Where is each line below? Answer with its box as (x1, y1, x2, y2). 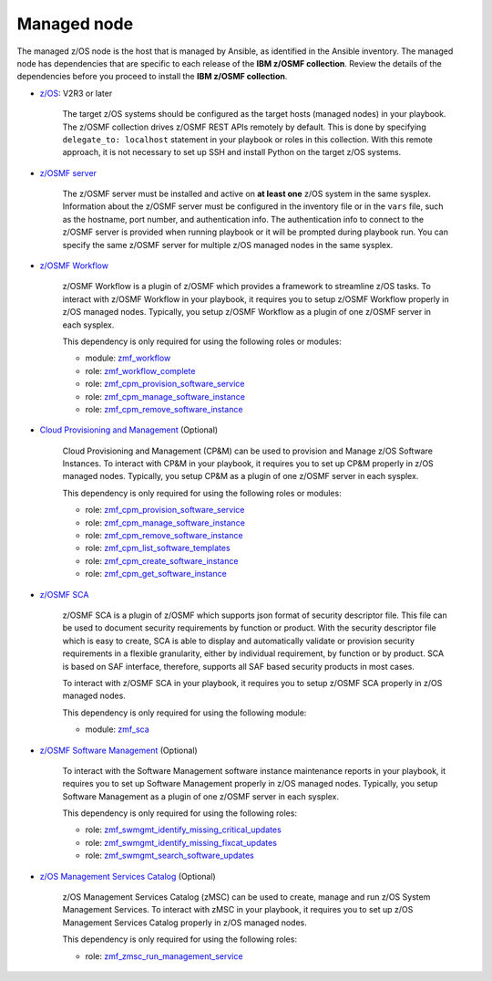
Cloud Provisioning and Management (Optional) (39, 424, 219, 435)
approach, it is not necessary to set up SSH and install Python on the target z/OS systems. (62, 147, 402, 158)
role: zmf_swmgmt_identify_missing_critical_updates (85, 824, 282, 835)
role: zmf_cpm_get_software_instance (85, 569, 227, 579)
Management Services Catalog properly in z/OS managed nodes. (62, 917, 307, 928)
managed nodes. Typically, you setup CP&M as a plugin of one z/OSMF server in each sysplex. (62, 471, 419, 482)
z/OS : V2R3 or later (39, 88, 113, 99)
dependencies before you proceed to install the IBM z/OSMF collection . (16, 71, 288, 82)
